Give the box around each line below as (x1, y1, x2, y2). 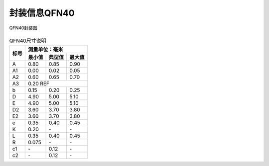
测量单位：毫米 (28, 46, 63, 53)
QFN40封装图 (9, 25, 37, 31)
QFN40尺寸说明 (9, 37, 47, 44)
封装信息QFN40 (9, 7, 75, 18)
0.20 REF (28, 80, 50, 87)
